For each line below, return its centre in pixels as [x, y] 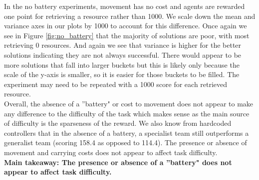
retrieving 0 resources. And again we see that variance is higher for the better [123, 45]
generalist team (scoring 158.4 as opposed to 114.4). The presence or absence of [126, 142]
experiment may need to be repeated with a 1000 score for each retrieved [116, 84]
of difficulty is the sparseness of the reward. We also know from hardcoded [118, 123]
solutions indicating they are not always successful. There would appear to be [123, 54]
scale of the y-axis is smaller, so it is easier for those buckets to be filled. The [122, 74]
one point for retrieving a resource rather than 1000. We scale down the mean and [130, 16]
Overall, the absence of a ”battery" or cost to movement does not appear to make [129, 103]
